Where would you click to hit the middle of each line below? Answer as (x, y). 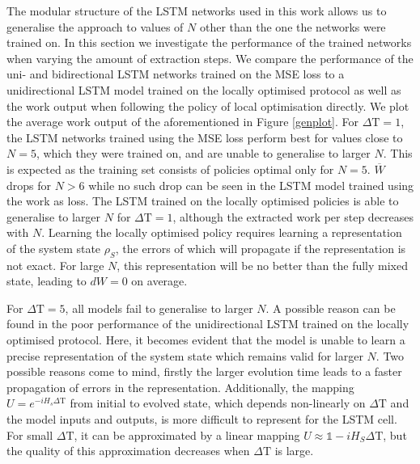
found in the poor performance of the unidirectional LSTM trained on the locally (208, 324)
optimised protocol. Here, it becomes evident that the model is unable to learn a (206, 340)
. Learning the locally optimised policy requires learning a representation (222, 232)
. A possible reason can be (331, 308)
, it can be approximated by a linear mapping (187, 434)
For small (30, 434)
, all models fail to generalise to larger (159, 308)
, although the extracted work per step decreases (293, 216)
